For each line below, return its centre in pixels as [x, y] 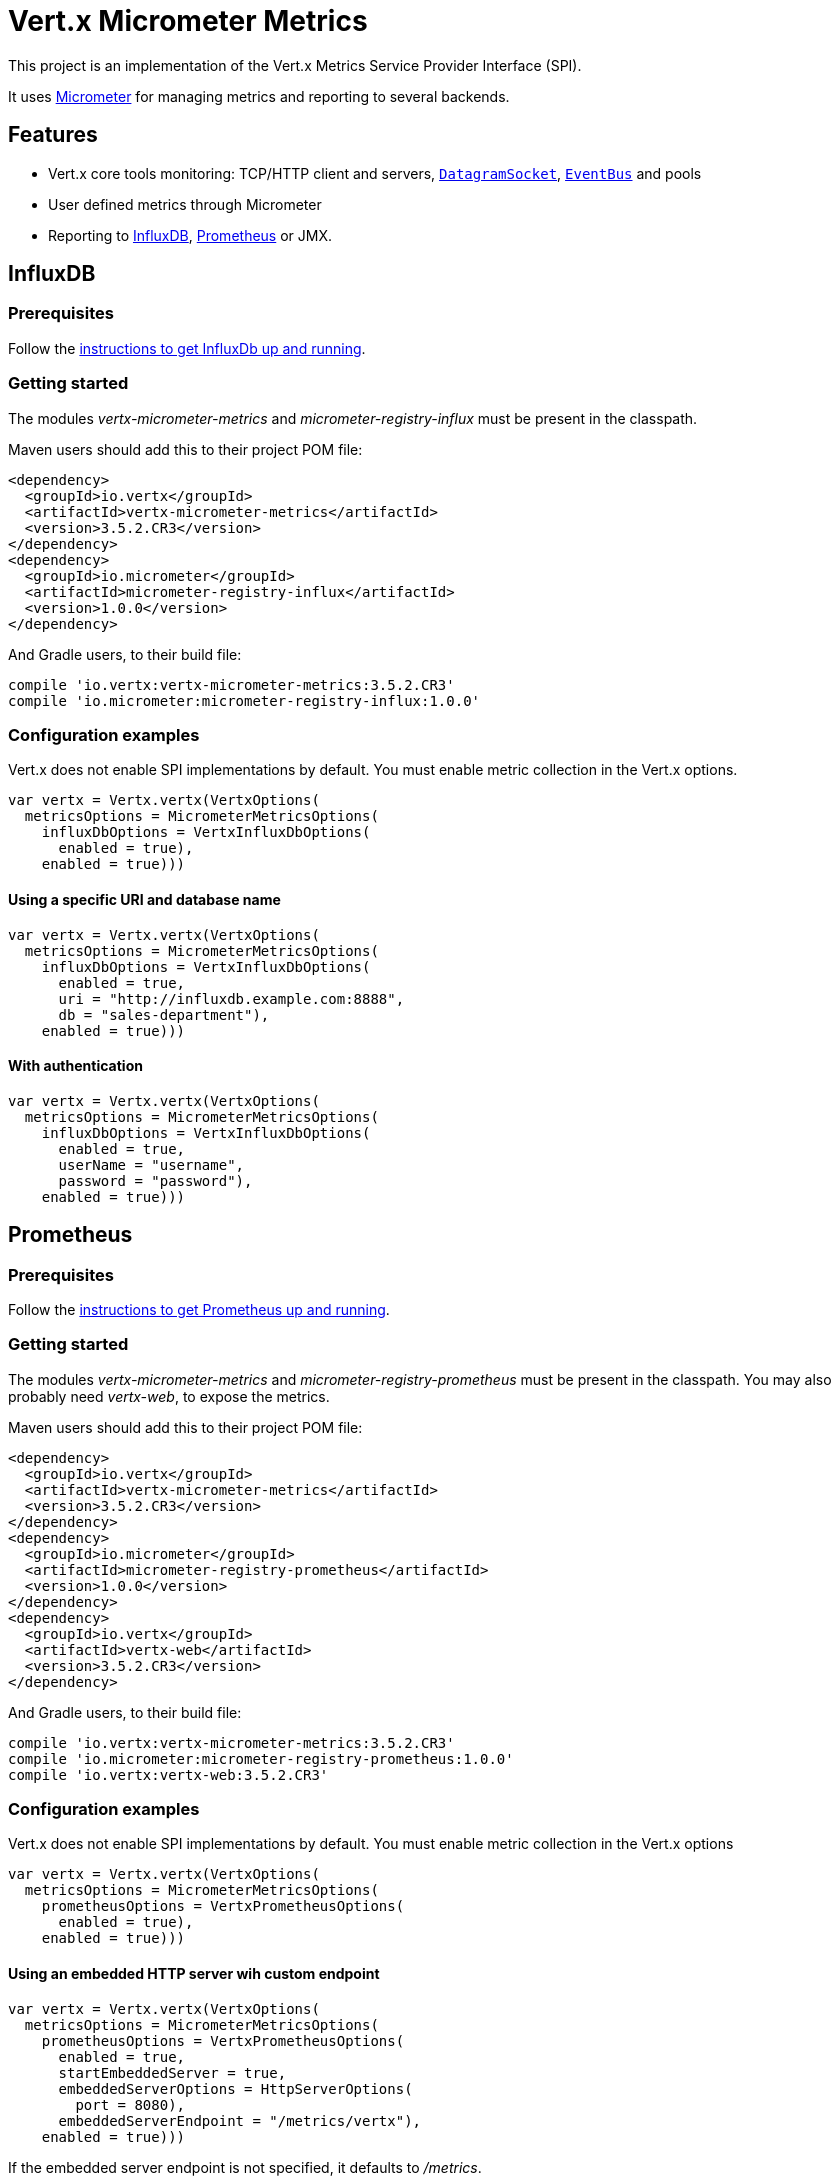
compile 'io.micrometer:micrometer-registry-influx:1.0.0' [244, 700]
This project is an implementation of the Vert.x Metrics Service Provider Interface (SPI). [295, 65]
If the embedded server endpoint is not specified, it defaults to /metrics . [245, 2167]
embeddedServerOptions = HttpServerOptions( [235, 2088]
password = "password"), [155, 1180]
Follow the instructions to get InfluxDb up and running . [187, 348]
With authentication [75, 1066]
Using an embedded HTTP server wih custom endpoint [194, 1974]
